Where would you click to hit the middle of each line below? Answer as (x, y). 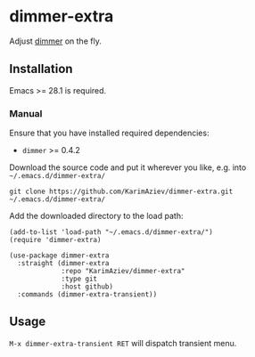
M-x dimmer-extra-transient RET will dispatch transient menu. (123, 343)
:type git (79, 279)
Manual (26, 113)
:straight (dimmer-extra (63, 264)
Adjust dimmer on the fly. (56, 41)
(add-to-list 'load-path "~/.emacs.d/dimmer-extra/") (111, 232)
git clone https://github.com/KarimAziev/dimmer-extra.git (121, 192)
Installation (41, 69)
